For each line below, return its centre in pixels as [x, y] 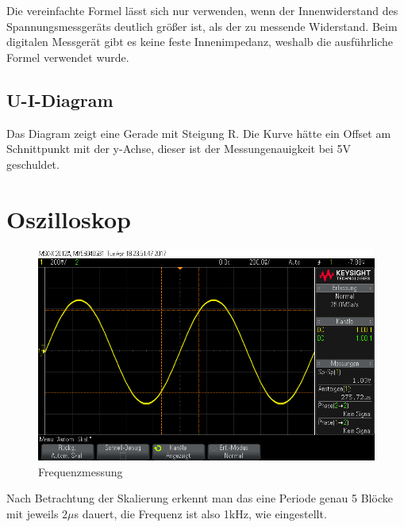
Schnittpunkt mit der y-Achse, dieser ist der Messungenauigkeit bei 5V [179, 149]
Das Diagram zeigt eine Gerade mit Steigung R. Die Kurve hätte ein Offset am [199, 133]
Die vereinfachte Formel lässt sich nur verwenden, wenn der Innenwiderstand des [202, 10]
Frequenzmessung [81, 471]
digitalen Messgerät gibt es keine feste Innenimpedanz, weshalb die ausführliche [200, 42]
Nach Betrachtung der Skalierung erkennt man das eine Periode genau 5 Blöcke [200, 498]
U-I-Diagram [60, 99]
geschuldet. [33, 164]
